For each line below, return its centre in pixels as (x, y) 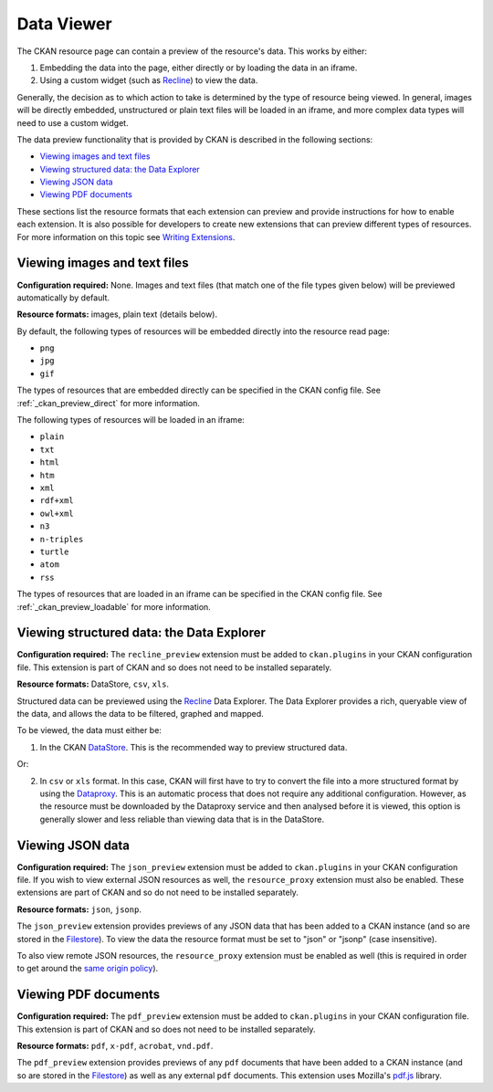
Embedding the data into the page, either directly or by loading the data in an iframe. (199, 68)
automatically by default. (63, 298)
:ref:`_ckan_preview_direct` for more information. (109, 403)
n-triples (62, 539)
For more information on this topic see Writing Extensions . (126, 236)
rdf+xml (57, 501)
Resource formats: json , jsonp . (79, 909)
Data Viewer (65, 24)
